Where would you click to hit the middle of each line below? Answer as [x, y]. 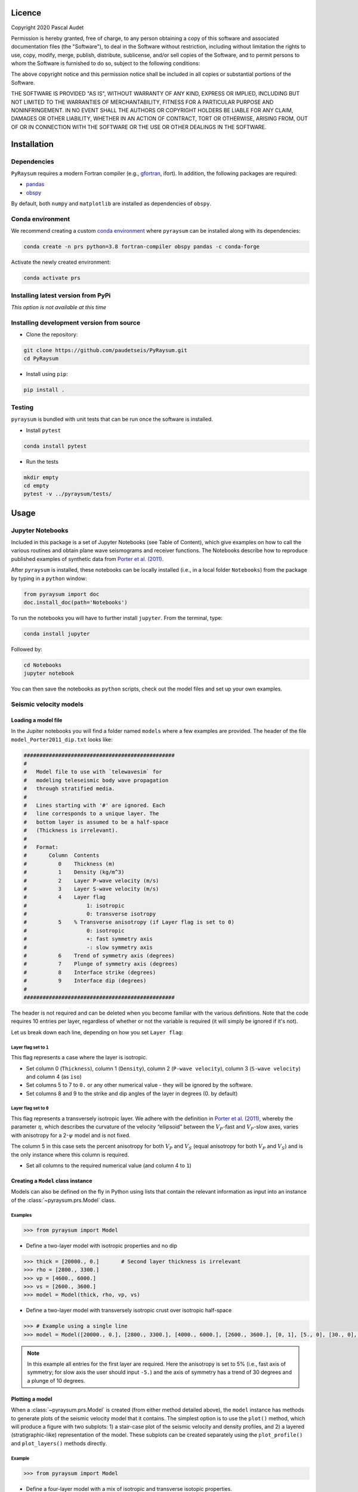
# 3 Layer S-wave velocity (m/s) [91, 889]
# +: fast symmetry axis [88, 939]
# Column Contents [61, 856]
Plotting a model [32, 1399]
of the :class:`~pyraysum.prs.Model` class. [64, 1200]
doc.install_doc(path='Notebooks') [75, 602]
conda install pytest [55, 446]
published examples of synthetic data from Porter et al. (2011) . [87, 559]
